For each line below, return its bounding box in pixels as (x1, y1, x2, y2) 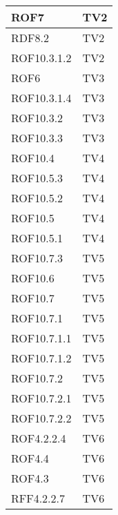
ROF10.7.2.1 (11, 390, 72, 406)
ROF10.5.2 (11, 190, 63, 206)
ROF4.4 (11, 450, 49, 466)
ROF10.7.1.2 (11, 350, 72, 366)
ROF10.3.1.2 (11, 50, 72, 66)
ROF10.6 (11, 270, 55, 286)
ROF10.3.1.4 (11, 90, 72, 106)
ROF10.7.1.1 (11, 330, 72, 346)
